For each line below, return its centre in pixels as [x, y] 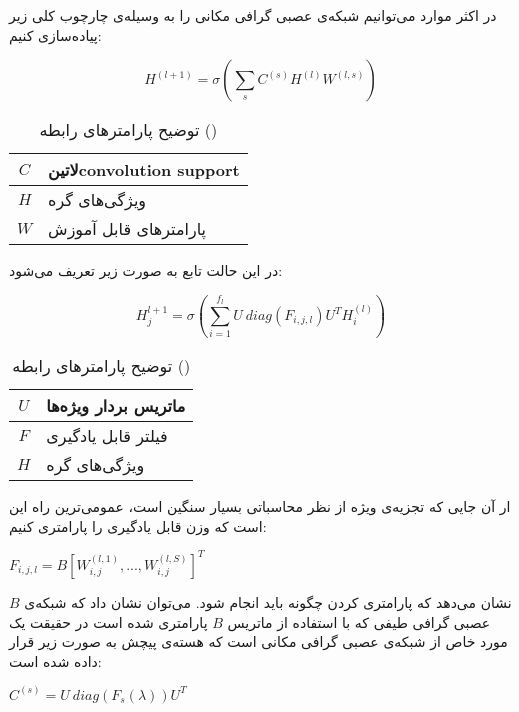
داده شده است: [55, 660]
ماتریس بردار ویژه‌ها [116, 406]
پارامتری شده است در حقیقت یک [108, 621]
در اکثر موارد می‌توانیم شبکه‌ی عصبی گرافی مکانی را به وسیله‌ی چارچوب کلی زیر [253, 15]
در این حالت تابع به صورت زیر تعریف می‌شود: [146, 270]
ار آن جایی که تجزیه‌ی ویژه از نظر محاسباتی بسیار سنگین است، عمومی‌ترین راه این [260, 506]
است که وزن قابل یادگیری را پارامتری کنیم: [138, 525]
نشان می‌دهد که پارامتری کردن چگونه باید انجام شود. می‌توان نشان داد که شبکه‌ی [268, 601]
